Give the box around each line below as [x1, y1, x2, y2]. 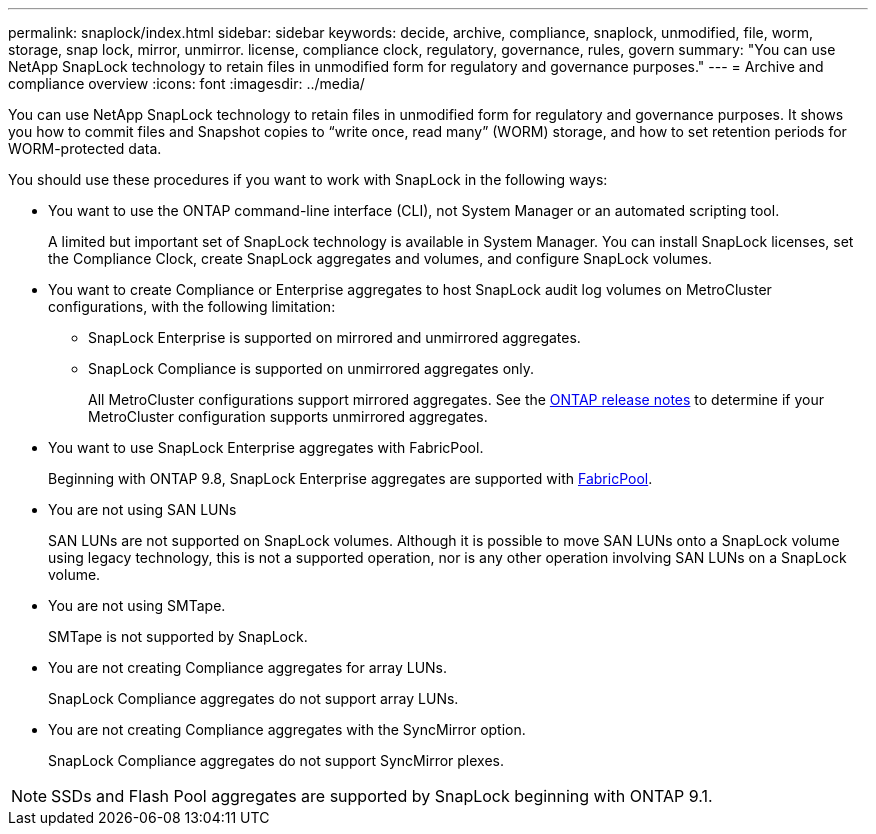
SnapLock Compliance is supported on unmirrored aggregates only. [88, 360, 535, 377]
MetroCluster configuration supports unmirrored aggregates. [88, 408, 488, 425]
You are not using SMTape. [48, 597, 226, 614]
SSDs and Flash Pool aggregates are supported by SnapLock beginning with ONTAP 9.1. [51, 786, 713, 806]
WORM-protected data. [8, 140, 162, 157]
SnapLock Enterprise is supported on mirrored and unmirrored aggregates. [88, 329, 581, 346]
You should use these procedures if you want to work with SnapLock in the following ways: [8, 171, 608, 188]
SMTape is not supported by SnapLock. [48, 628, 308, 645]
